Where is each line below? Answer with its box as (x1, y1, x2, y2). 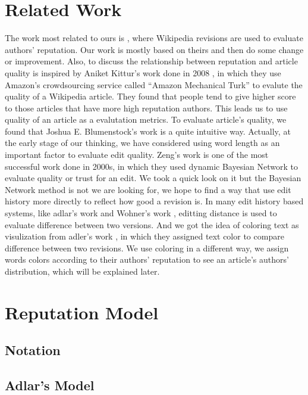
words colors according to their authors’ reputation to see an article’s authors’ (5, 253, 289, 266)
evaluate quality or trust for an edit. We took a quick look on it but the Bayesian (5, 172, 301, 184)
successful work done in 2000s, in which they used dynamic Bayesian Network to (5, 160, 298, 172)
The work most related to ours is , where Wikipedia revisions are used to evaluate (5, 32, 303, 44)
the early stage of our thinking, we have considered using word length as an (5, 136, 280, 149)
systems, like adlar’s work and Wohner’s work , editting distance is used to (5, 207, 277, 219)
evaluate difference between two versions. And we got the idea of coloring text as (5, 218, 299, 231)
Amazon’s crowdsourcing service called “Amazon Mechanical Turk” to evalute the (5, 78, 303, 91)
